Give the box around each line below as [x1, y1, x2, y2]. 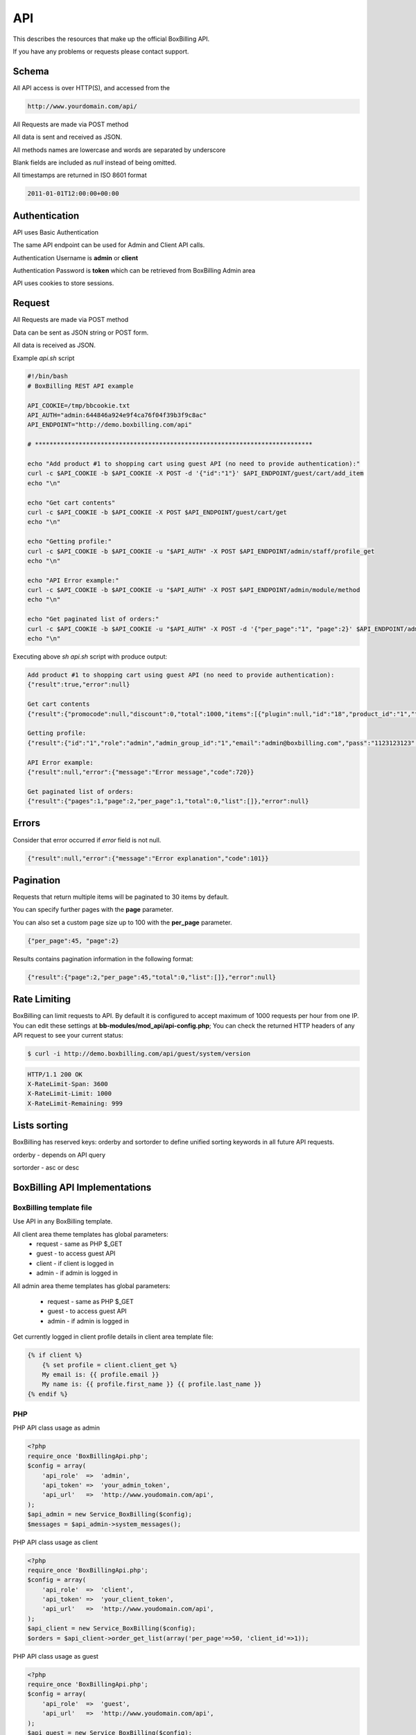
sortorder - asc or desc [12, 1163, 80, 1172]
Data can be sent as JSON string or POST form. [12, 328, 149, 337]
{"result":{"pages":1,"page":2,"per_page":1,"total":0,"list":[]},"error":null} [27, 797, 309, 805]
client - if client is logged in [36, 1259, 114, 1267]
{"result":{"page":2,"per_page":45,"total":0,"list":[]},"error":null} [27, 973, 277, 981]
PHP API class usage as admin [12, 1423, 101, 1432]
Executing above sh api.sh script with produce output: [12, 652, 168, 661]
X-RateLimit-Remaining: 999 [27, 1099, 123, 1107]
